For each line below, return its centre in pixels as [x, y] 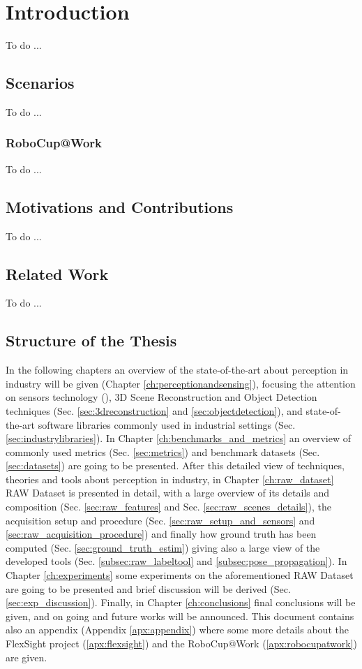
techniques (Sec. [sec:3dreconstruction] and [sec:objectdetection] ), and [154, 410]
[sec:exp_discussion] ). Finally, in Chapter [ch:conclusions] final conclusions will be [181, 602]
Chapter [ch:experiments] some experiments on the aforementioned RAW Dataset [180, 575]
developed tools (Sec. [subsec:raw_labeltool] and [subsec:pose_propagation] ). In [176, 561]
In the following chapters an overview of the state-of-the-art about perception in [177, 370]
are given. [27, 657]
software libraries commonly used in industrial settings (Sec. [167, 424]
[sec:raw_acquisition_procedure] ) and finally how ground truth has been [161, 534]
